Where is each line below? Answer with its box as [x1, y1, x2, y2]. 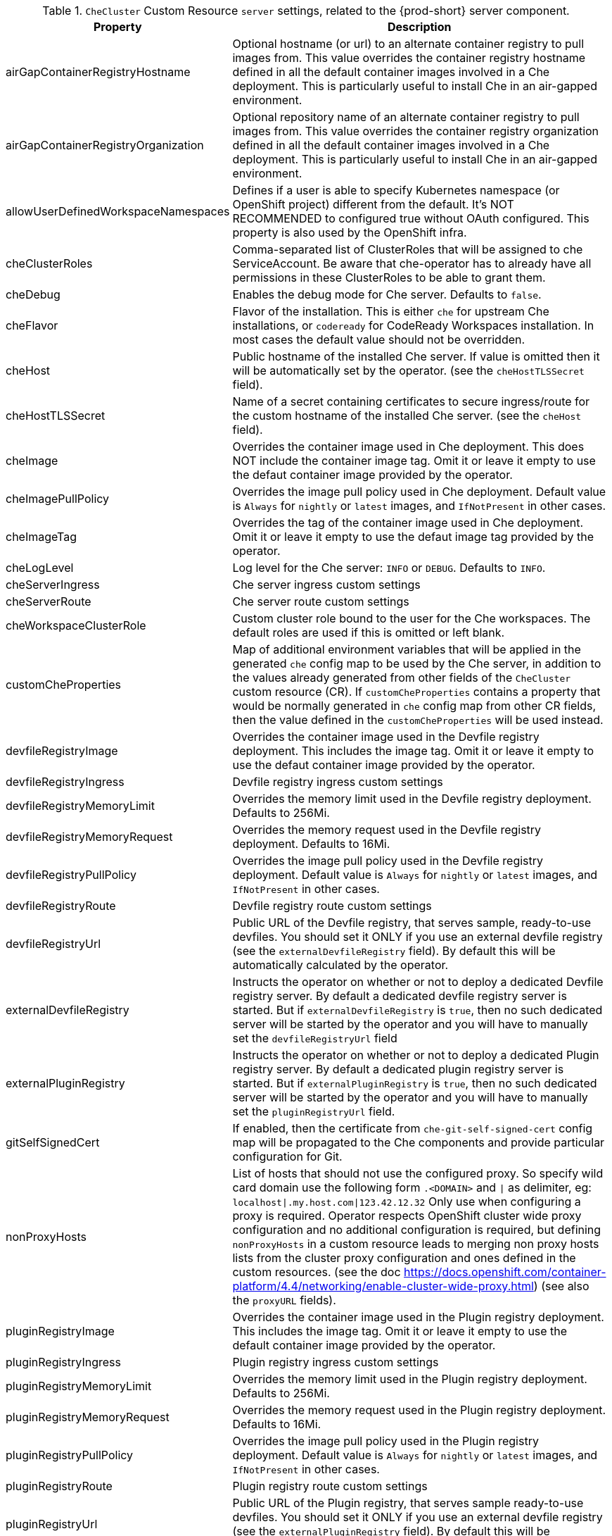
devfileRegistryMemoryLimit [6, 799, 155, 813]
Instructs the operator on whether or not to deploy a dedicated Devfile [232, 975, 604, 989]
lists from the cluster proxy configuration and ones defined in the [232, 1251, 576, 1265]
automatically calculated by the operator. [232, 958, 449, 972]
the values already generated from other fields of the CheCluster [232, 670, 571, 685]
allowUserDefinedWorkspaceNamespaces [6, 204, 230, 218]
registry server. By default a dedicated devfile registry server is [232, 989, 567, 1003]
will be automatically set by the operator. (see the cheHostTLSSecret [232, 363, 585, 377]
